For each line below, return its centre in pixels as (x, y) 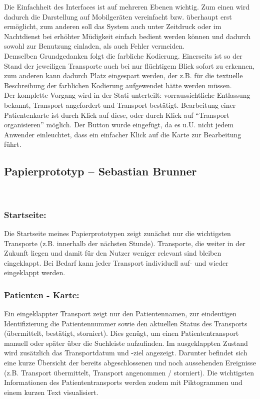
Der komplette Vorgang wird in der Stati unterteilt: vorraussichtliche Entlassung (127, 95)
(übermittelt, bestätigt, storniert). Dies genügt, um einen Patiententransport (121, 333)
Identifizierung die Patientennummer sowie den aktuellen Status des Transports (126, 323)
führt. (13, 144)
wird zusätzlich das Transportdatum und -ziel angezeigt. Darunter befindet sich (126, 353)
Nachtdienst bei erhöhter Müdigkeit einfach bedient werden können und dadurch (127, 36)
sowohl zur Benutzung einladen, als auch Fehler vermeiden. (94, 46)
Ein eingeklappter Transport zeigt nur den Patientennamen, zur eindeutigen (120, 314)
